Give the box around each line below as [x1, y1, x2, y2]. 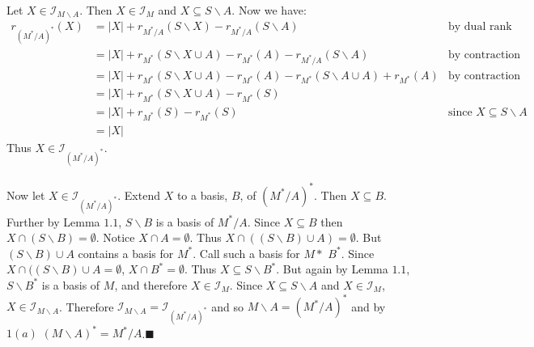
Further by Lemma [6, 213, 100, 230]
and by [351, 298, 386, 315]
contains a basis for [78, 244, 174, 261]
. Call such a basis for [193, 244, 300, 261]
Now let [6, 186, 45, 203]
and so [211, 298, 244, 315]
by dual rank [447, 21, 512, 33]
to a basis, [176, 186, 228, 203]
